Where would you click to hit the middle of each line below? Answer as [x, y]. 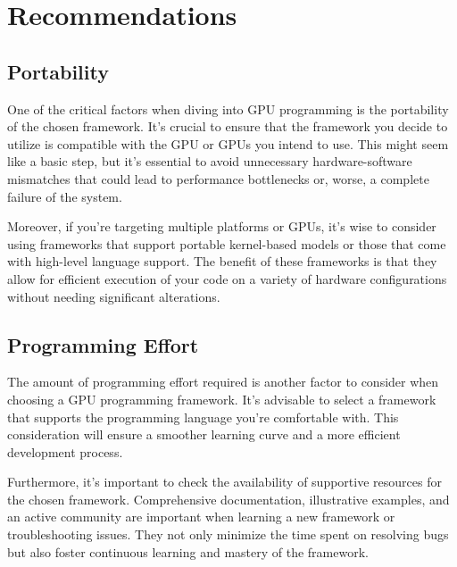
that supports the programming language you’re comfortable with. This [203, 417]
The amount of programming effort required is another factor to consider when [223, 382]
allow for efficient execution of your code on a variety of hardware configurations [227, 278]
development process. [65, 451]
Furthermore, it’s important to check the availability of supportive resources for [224, 482]
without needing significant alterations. [114, 296]
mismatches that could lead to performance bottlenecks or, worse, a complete [218, 178]
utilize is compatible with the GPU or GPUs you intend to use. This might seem [228, 143]
